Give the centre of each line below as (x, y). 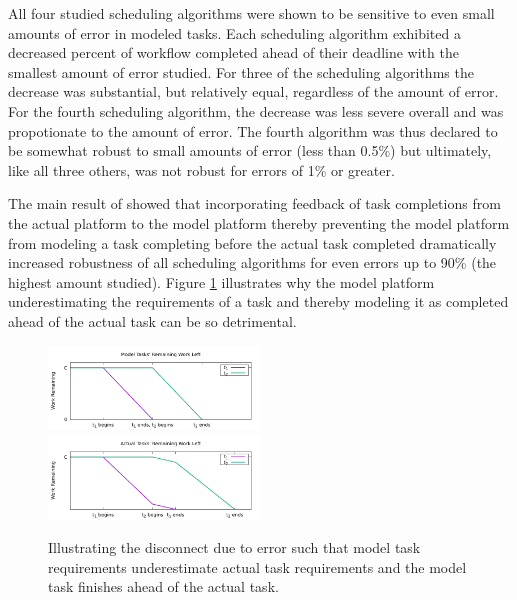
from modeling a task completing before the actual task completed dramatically (252, 242)
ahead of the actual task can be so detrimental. (152, 320)
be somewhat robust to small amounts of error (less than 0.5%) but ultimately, (250, 150)
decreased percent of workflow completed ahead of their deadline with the (233, 52)
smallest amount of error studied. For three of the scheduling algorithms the (241, 71)
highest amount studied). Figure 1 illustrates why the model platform (221, 281)
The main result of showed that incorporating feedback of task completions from (254, 203)
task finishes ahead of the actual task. (163, 586)
